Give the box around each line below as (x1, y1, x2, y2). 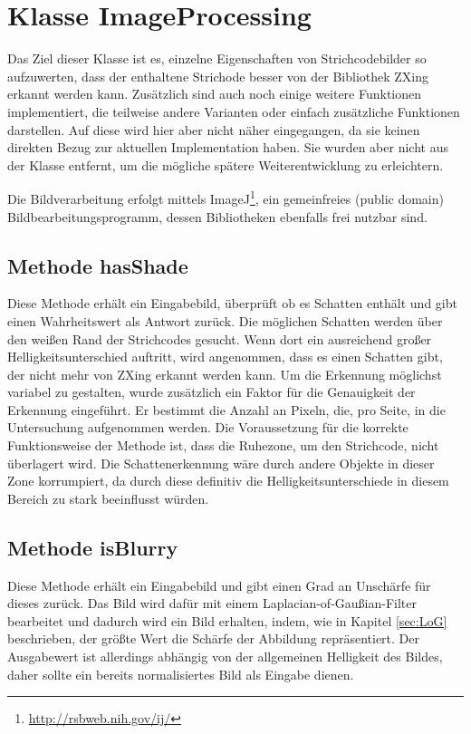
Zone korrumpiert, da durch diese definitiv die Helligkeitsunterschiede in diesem (7, 471, 449, 490)
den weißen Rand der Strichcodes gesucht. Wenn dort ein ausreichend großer (7, 329, 432, 348)
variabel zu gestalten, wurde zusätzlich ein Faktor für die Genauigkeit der (7, 382, 416, 401)
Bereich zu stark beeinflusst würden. (7, 488, 209, 507)
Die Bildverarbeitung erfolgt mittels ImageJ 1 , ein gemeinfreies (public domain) (7, 187, 444, 208)
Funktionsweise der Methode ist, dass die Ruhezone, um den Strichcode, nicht (7, 436, 439, 455)
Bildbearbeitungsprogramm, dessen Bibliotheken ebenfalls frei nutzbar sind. (7, 207, 428, 226)
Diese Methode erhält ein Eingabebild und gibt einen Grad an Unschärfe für (7, 575, 431, 594)
